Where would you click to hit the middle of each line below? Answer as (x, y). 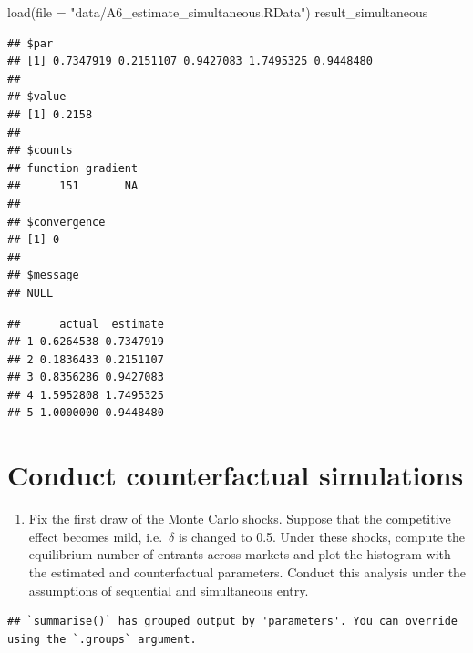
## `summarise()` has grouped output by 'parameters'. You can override (232, 622)
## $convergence (57, 222)
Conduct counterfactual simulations (236, 475)
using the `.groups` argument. (102, 639)
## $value (37, 97)
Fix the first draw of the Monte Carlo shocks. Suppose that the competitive (240, 519)
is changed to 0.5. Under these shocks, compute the (322, 536)
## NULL (31, 293)
